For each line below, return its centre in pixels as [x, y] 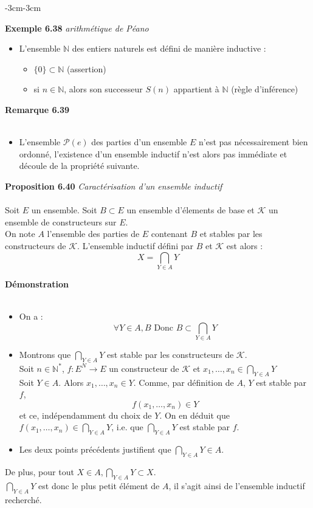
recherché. [23, 499]
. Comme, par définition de [184, 382]
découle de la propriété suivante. [79, 166]
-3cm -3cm [23, 7]
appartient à [196, 89]
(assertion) [87, 68]
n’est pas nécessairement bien [253, 142]
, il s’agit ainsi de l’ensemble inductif [237, 485]
